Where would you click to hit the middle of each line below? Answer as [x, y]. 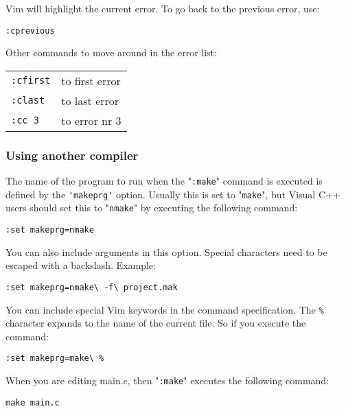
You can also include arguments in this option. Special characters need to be [166, 251]
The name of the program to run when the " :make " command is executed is [164, 181]
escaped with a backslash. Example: [81, 265]
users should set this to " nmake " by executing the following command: [152, 208]
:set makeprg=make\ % [55, 359]
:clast [28, 101]
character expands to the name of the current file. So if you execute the [156, 323]
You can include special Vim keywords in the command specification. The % [165, 309]
